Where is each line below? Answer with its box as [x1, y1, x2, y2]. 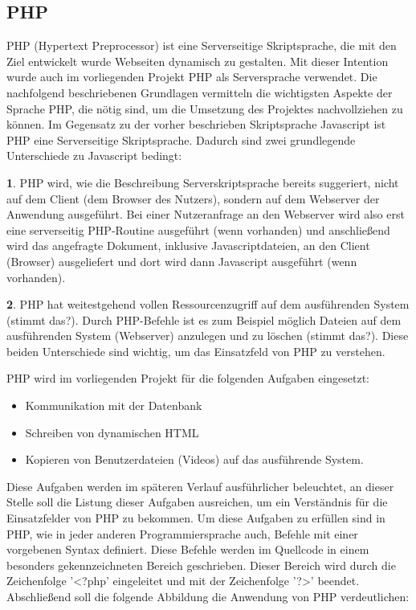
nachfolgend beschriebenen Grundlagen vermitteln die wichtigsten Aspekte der [6, 84, 393, 100]
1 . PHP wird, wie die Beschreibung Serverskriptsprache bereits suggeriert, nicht [6, 174, 399, 190]
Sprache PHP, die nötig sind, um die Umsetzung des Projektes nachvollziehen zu [6, 100, 403, 117]
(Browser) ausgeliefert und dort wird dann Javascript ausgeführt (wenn [6, 252, 357, 269]
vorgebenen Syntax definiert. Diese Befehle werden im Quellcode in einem [6, 541, 369, 558]
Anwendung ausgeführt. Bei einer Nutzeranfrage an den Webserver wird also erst [6, 206, 405, 223]
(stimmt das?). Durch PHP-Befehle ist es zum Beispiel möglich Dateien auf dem [6, 311, 402, 328]
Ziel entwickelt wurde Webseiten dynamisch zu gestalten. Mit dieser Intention [6, 52, 389, 69]
